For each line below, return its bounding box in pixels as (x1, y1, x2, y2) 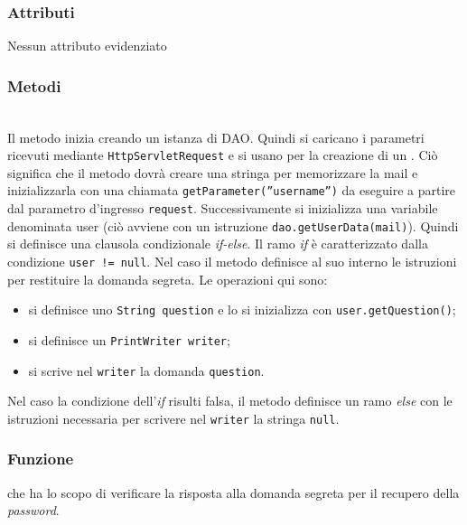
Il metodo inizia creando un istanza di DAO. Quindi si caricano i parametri (7, 127, 425, 146)
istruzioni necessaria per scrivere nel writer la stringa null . (7, 408, 340, 427)
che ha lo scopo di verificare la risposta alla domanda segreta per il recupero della (7, 483, 460, 502)
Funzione (7, 447, 74, 470)
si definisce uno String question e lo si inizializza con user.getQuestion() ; (28, 300, 456, 319)
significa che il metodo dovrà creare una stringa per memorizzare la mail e (7, 163, 418, 182)
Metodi (7, 74, 61, 97)
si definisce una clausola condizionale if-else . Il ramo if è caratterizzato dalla (7, 234, 428, 253)
